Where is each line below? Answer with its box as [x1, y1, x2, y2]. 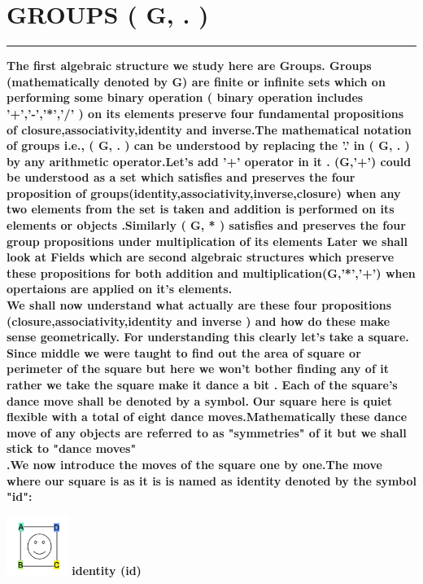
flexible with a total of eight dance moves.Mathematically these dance [7, 408, 408, 425]
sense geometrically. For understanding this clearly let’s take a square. [7, 328, 409, 345]
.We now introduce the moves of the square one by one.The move [7, 455, 382, 472]
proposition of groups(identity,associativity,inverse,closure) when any [7, 184, 401, 201]
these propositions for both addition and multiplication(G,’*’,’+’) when [7, 264, 416, 281]
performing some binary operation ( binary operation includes [7, 89, 364, 106]
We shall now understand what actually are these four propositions [7, 296, 392, 314]
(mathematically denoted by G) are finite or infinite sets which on [7, 72, 386, 90]
